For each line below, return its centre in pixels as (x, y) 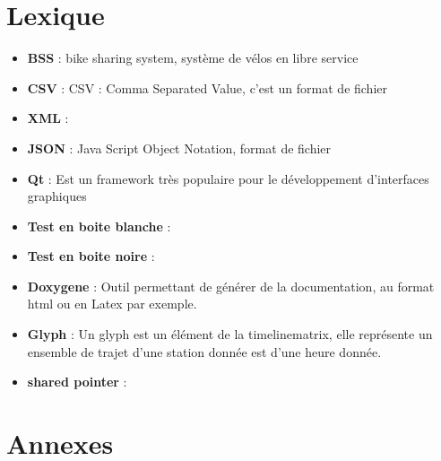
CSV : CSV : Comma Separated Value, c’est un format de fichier (207, 87)
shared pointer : (77, 382)
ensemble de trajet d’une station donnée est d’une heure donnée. (204, 351)
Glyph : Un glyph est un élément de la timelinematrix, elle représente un (230, 334)
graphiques (57, 196)
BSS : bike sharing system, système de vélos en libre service (193, 58)
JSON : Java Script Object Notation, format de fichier (179, 148)
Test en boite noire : (91, 256)
